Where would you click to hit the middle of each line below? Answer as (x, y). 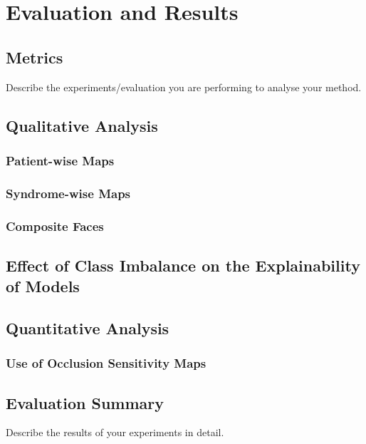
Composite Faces (55, 226)
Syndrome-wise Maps (68, 193)
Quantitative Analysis (88, 328)
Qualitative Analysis (82, 125)
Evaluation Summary (85, 402)
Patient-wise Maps (60, 160)
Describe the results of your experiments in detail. (115, 432)
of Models (43, 286)
